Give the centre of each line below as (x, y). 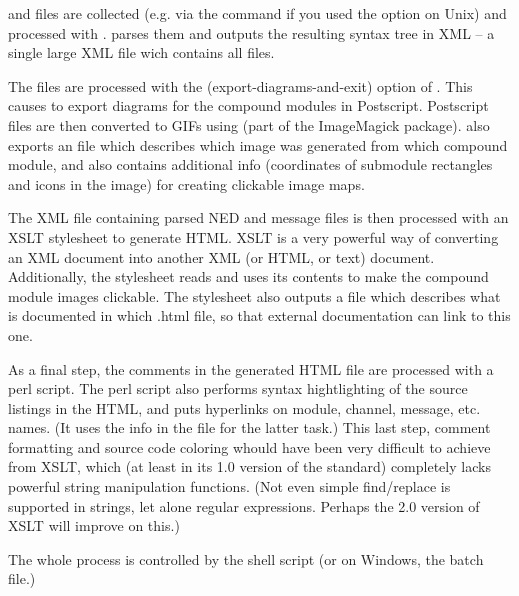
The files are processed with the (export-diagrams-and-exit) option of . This (240, 85)
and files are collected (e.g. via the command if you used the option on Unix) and (257, 13)
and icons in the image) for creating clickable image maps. (186, 183)
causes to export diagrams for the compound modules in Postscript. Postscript (248, 105)
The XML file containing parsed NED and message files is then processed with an (258, 217)
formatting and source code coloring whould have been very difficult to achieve (249, 446)
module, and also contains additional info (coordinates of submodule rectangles (250, 164)
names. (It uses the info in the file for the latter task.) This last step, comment (249, 427)
